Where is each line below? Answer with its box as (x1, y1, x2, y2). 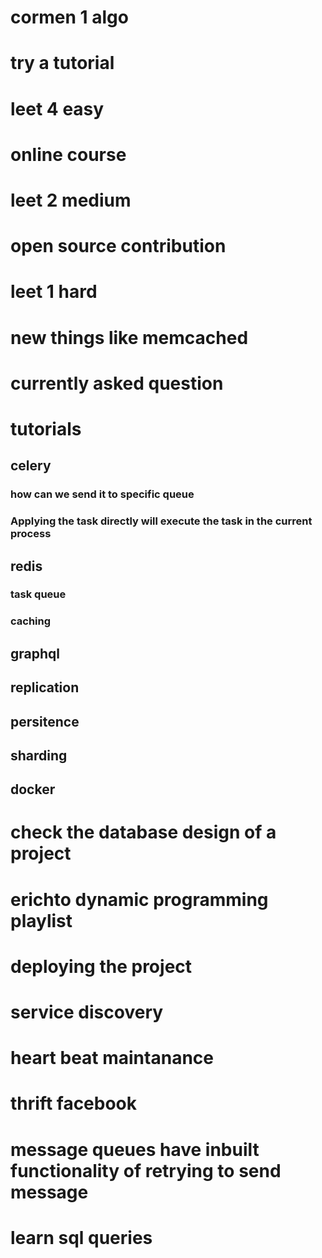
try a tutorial (10, 52, 115, 75)
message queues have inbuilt (10, 1138, 260, 1161)
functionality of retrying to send (10, 1159, 282, 1182)
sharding (10, 747, 68, 764)
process (10, 527, 52, 541)
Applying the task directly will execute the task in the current (10, 514, 313, 528)
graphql (10, 645, 60, 662)
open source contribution (10, 235, 227, 258)
